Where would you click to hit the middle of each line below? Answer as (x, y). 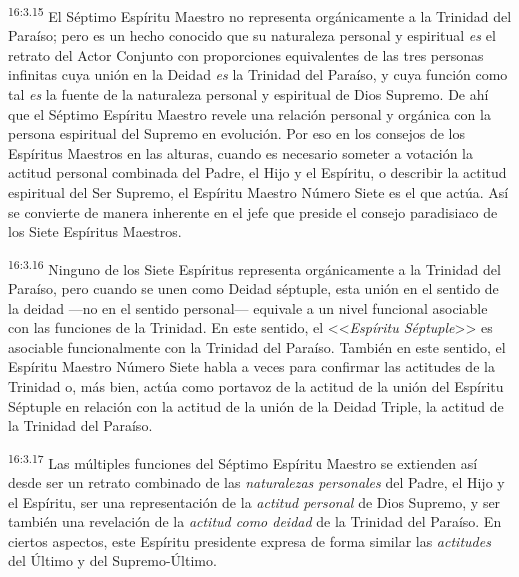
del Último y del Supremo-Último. (112, 560)
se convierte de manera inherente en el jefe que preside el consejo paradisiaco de (253, 211)
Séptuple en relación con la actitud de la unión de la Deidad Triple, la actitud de (256, 405)
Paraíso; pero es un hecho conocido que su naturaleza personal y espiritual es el (252, 35)
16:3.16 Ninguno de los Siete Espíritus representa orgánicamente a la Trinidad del (254, 267)
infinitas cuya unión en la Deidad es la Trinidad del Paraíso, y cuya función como (258, 74)
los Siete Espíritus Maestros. (95, 231)
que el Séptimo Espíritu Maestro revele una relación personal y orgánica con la (249, 113)
